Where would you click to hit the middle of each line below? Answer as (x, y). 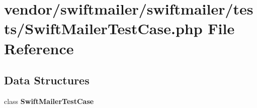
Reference (39, 48)
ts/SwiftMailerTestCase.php (103, 28)
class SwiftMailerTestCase (49, 101)
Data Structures (47, 80)
